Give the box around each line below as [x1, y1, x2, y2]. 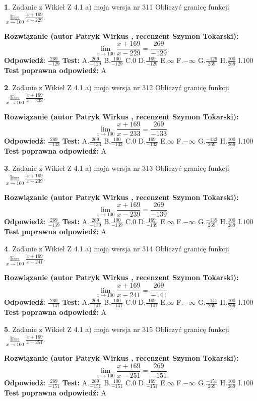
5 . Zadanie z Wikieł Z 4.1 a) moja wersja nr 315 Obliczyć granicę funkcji [4, 323, 229, 334]
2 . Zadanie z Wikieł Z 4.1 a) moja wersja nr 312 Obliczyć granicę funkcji [4, 82, 229, 92]
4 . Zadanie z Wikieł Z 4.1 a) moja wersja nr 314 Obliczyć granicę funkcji [4, 243, 229, 253]
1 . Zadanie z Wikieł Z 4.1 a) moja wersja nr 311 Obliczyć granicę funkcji [4, 2, 229, 12]
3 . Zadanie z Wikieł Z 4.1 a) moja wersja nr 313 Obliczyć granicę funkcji [4, 162, 229, 173]
